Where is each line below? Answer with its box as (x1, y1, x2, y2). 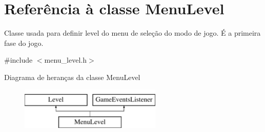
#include (4, 55, 33, 65)
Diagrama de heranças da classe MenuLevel (4, 71, 140, 82)
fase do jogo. (4, 37, 44, 48)
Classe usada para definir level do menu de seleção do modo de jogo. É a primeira (4, 28, 261, 38)
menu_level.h (44, 55, 87, 65)
